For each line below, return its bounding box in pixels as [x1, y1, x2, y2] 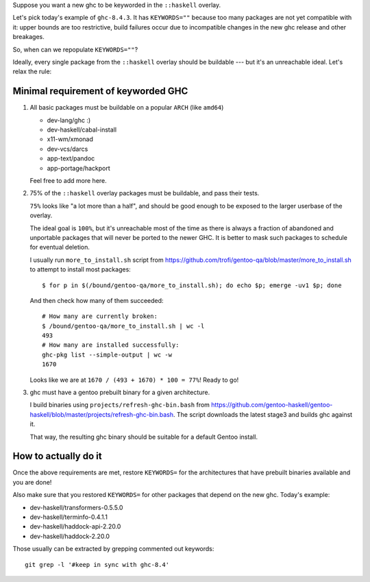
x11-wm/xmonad [47, 135, 94, 143]
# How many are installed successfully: [42, 341, 180, 349]
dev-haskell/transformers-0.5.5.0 [29, 503, 123, 511]
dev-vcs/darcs [47, 145, 88, 153]
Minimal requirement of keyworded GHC [12, 86, 188, 97]
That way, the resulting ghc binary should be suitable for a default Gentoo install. [29, 433, 258, 441]
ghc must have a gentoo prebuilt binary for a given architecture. [29, 388, 210, 397]
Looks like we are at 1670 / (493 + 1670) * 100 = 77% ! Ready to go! [29, 376, 239, 384]
